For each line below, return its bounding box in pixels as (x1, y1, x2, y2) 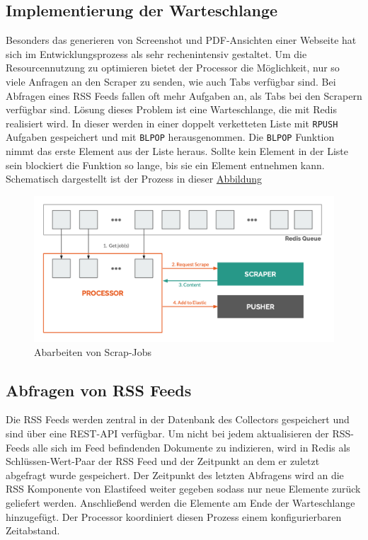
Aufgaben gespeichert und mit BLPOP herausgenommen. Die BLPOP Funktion (6, 130, 335, 144)
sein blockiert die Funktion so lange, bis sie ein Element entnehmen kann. (6, 157, 325, 172)
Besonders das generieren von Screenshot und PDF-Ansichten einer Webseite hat (6, 33, 357, 47)
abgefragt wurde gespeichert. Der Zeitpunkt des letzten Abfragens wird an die (6, 467, 344, 482)
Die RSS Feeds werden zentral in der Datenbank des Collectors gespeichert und (6, 412, 350, 427)
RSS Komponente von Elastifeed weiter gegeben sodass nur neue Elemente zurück (6, 481, 361, 496)
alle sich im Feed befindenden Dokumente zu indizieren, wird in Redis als (33, 440, 350, 454)
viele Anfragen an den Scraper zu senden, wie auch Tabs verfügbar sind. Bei (6, 74, 336, 88)
